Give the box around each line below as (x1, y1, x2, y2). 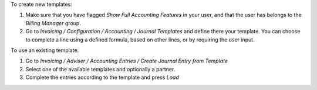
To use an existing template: (11, 47, 79, 54)
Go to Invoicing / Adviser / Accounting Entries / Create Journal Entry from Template (25, 57, 228, 64)
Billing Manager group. (25, 19, 82, 26)
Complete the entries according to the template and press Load (25, 74, 179, 81)
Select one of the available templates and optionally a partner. (25, 65, 176, 72)
